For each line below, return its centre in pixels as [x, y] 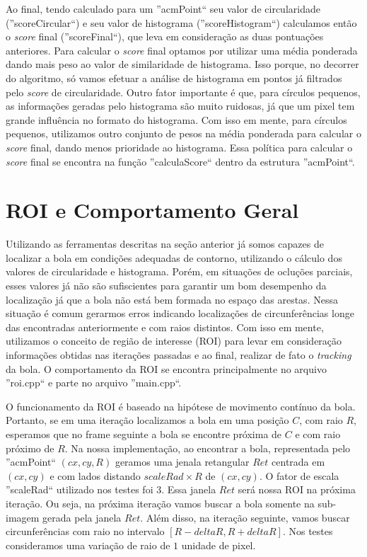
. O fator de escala [299, 475]
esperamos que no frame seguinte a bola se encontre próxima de [144, 433]
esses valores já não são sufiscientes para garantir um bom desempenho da [166, 286]
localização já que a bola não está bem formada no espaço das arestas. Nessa [172, 299]
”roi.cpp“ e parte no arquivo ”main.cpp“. [94, 383]
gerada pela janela [82, 517]
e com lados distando [95, 475]
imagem [23, 517]
